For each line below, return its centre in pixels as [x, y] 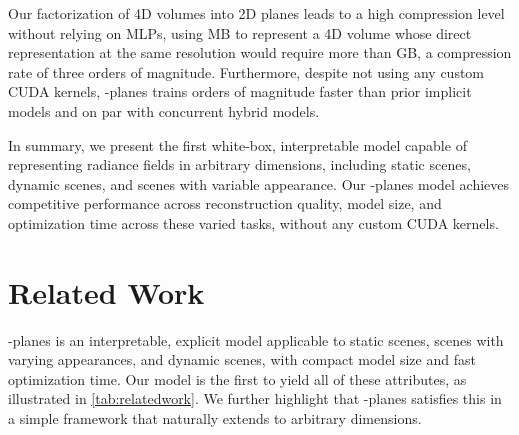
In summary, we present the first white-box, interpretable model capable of [237, 144]
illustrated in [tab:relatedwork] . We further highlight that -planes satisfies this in [255, 398]
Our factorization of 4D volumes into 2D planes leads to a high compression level [256, 13]
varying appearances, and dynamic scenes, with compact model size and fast [242, 359]
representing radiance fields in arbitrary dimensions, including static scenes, [239, 164]
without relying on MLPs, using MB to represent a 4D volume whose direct [240, 32]
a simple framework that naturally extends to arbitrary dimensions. [215, 418]
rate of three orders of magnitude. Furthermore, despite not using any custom [246, 71]
